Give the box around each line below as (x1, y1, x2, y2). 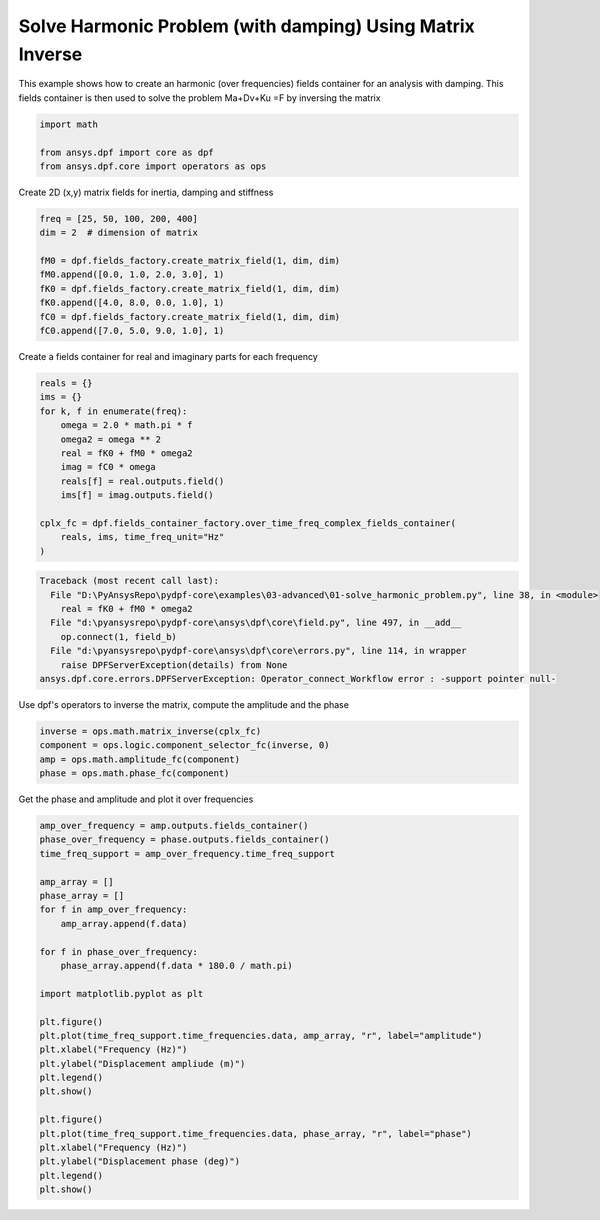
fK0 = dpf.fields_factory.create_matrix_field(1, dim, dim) (39, 283, 341, 294)
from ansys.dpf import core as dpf (39, 146, 214, 158)
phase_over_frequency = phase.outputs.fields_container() (39, 834, 330, 845)
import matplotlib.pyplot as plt (39, 988, 204, 999)
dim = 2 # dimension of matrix (39, 227, 199, 239)
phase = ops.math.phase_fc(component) (39, 768, 230, 779)
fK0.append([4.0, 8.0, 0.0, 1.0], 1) (39, 297, 225, 309)
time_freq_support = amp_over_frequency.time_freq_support (39, 848, 335, 859)
